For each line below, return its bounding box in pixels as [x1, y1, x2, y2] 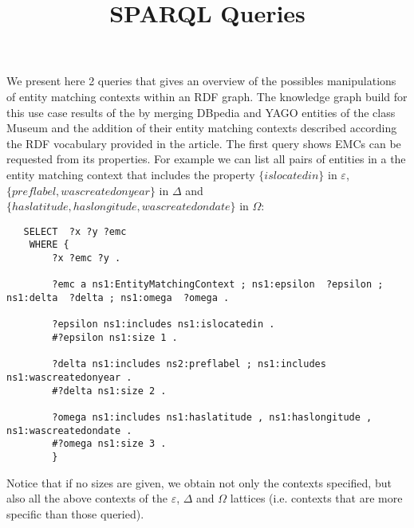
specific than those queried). [6, 505, 144, 522]
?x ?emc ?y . [52, 252, 121, 264]
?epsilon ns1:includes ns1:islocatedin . [52, 319, 275, 330]
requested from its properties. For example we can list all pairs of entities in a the [6, 151, 406, 167]
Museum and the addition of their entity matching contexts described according [6, 119, 397, 136]
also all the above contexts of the [6, 490, 168, 506]
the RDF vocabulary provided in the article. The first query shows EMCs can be [6, 135, 401, 151]
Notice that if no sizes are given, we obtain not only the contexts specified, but [6, 474, 392, 491]
